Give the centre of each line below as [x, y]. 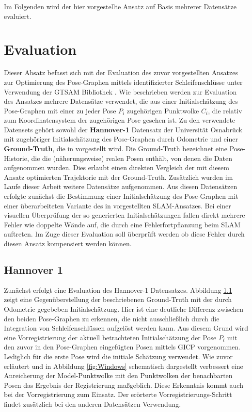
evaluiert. [18, 16]
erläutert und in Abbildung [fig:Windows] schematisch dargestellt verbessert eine [124, 366]
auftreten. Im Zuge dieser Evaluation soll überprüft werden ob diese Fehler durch [124, 234]
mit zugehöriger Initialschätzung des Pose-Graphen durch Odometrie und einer [121, 139]
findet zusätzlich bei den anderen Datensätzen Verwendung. [93, 404]
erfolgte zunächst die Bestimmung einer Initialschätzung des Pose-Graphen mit [121, 196]
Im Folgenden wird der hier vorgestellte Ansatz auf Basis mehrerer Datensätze [120, 6]
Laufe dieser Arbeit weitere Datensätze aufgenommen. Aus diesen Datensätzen [121, 186]
